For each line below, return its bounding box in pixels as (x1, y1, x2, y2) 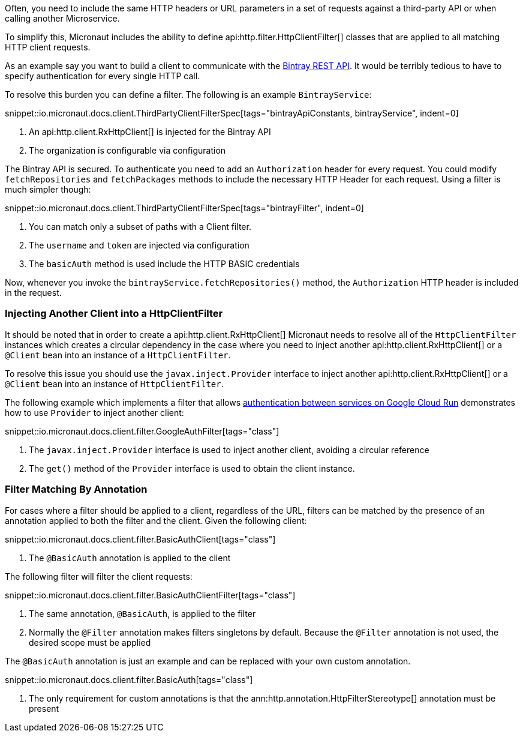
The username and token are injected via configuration (29, 240, 250, 250)
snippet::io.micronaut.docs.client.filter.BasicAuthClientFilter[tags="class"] (5, 589, 296, 600)
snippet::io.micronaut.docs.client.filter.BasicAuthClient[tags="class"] (5, 534, 276, 544)
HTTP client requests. (5, 42, 91, 52)
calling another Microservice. (5, 13, 120, 23)
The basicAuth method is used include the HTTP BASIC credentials (29, 259, 300, 269)
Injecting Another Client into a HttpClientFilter (5, 307, 223, 320)
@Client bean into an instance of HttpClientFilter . (5, 378, 224, 389)
